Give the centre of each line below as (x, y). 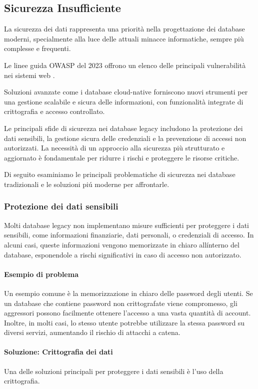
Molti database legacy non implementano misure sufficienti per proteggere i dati (126, 225)
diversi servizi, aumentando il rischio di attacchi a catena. (92, 332)
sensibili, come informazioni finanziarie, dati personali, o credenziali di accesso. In (129, 235)
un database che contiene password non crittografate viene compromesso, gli (121, 303)
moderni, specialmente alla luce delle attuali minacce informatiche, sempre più (124, 38)
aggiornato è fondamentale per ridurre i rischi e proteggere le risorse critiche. (122, 157)
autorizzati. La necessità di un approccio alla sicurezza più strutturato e (114, 148)
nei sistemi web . (29, 75)
